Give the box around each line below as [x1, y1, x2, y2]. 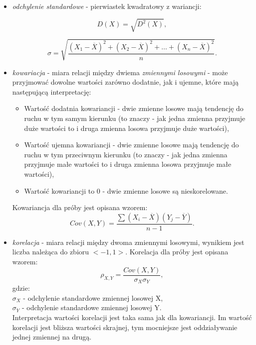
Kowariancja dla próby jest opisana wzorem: [12, 202, 148, 213]
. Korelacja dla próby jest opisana [125, 246, 229, 257]
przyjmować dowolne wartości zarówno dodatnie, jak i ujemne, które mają [12, 77, 239, 87]
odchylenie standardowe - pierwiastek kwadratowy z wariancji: [12, 1, 202, 11]
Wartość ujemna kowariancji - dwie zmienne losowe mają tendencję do [24, 139, 239, 150]
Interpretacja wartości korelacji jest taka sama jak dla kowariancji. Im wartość [12, 312, 252, 322]
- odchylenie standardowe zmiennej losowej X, [23, 292, 163, 303]
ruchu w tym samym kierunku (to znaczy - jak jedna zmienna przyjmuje [24, 113, 246, 123]
